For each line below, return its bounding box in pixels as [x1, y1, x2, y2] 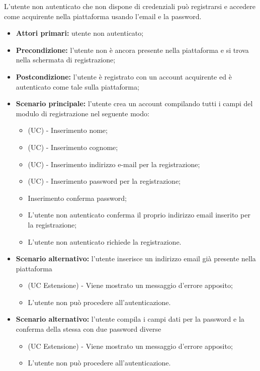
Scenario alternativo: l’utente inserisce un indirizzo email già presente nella [16, 253, 256, 264]
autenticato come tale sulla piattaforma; [16, 81, 139, 92]
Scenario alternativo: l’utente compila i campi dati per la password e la [16, 314, 244, 324]
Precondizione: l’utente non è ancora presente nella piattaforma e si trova [16, 44, 249, 55]
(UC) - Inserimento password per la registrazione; [28, 176, 181, 186]
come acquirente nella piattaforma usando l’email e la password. [4, 11, 202, 21]
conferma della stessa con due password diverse [16, 324, 161, 334]
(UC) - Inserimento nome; [28, 125, 108, 135]
